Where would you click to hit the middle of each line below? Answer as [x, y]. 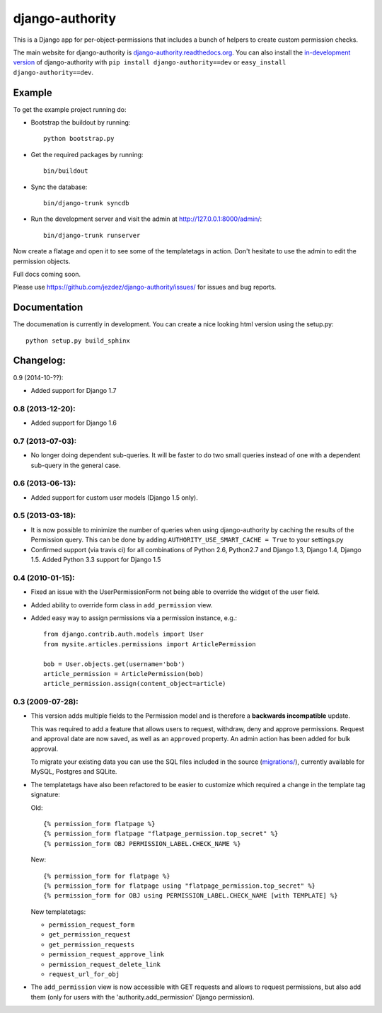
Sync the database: [59, 187]
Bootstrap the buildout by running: [81, 122]
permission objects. [42, 261]
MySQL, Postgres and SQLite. [74, 772]
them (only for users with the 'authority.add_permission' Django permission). [143, 997]
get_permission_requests [91, 944]
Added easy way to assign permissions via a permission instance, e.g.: [134, 618]
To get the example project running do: [70, 109]
